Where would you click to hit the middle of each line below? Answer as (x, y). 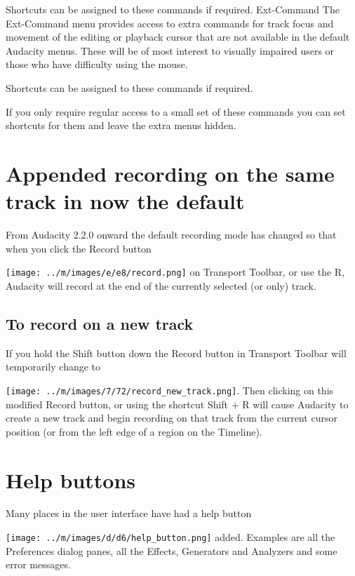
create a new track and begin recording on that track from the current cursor (172, 418)
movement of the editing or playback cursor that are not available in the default (178, 37)
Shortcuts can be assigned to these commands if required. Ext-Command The (173, 9)
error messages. (38, 564)
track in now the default (125, 201)
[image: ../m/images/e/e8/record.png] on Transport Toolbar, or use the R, (175, 272)
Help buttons (71, 480)
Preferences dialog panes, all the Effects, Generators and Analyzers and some (172, 550)
